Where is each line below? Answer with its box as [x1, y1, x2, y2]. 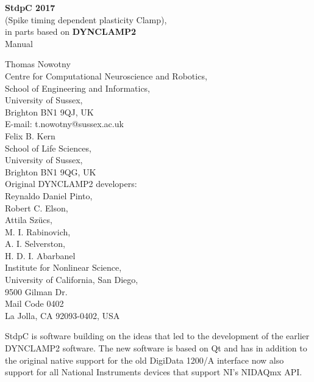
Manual [5, 37, 33, 50]
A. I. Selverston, [5, 237, 65, 250]
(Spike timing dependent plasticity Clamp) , [5, 13, 167, 26]
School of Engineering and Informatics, [5, 81, 150, 94]
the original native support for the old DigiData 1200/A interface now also [5, 353, 284, 366]
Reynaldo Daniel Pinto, [5, 189, 93, 202]
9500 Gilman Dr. [5, 285, 68, 298]
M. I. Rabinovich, [5, 225, 71, 238]
